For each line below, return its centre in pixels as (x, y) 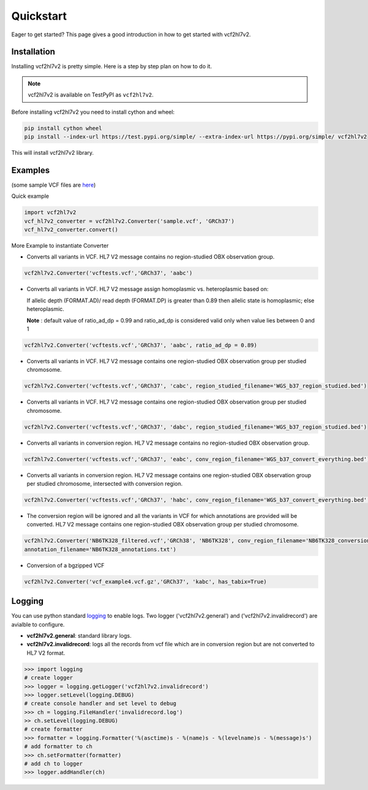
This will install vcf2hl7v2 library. (53, 152)
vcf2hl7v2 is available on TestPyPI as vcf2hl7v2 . (91, 95)
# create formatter (53, 729)
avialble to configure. (38, 624)
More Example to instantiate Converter (60, 246)
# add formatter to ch (58, 747)
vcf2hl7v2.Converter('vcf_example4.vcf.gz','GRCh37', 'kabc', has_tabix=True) (145, 581)
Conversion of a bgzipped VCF (66, 565)
